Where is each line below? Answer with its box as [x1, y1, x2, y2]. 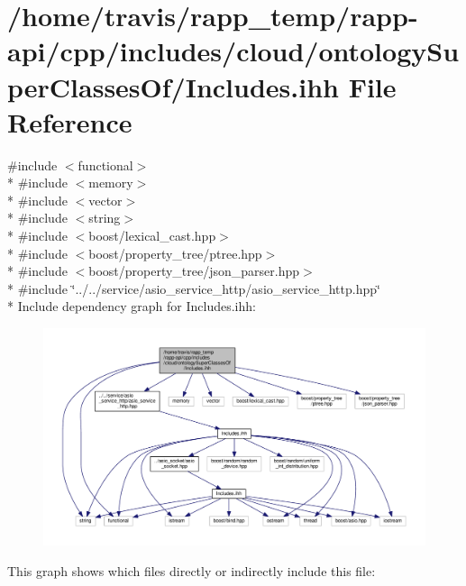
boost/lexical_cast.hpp [88, 226, 216, 245]
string [88, 208, 121, 227]
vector [88, 190, 123, 209]
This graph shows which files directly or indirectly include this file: [7, 562, 376, 581]
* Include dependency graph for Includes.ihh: [7, 297, 256, 316]
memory [88, 173, 133, 192]
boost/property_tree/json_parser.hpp [88, 261, 300, 280]
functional [78, 155, 133, 174]
